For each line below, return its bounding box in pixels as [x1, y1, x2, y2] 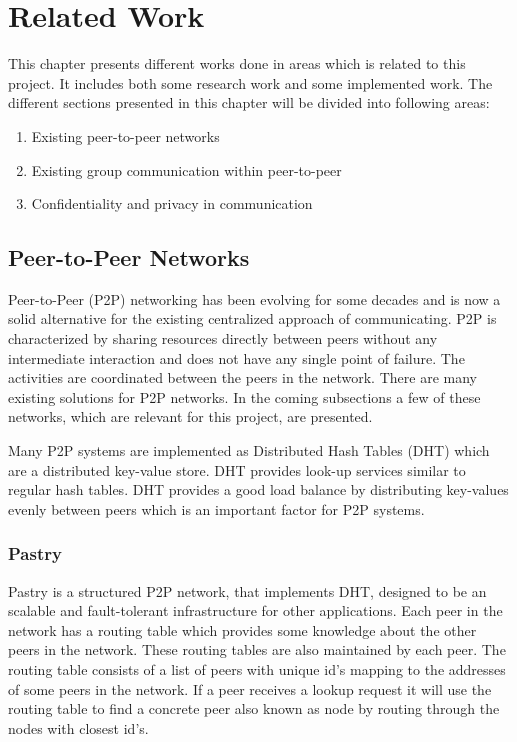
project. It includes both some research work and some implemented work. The [8, 72, 493, 93]
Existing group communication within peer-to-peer [31, 159, 342, 180]
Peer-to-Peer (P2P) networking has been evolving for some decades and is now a [8, 288, 501, 309]
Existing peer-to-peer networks [31, 125, 220, 146]
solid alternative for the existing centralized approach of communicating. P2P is [8, 308, 497, 329]
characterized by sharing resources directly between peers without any [8, 328, 438, 349]
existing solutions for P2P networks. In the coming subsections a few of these [8, 386, 481, 407]
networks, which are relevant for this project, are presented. [8, 406, 373, 427]
